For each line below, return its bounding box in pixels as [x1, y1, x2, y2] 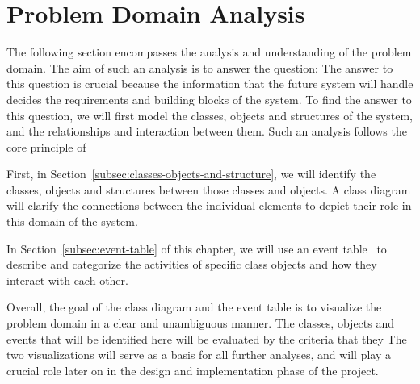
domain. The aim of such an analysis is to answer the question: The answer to [6, 59, 393, 76]
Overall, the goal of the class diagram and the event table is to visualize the [6, 298, 382, 315]
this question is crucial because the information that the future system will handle [6, 75, 414, 92]
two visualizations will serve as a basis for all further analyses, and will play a [6, 346, 391, 363]
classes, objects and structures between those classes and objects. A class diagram [6, 181, 411, 198]
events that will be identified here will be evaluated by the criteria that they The [6, 330, 407, 347]
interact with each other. [6, 271, 128, 288]
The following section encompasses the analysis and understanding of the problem [6, 44, 412, 61]
